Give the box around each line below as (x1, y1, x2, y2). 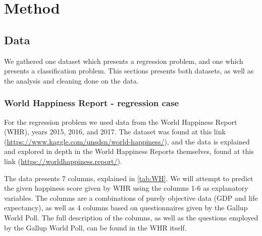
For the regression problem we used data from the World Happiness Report (4, 116, 237, 127)
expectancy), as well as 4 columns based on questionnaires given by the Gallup (4, 202, 248, 213)
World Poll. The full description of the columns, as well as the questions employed (4, 212, 258, 222)
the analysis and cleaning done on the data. (4, 75, 139, 86)
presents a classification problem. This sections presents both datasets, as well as (4, 65, 254, 76)
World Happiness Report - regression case (4, 97, 179, 109)
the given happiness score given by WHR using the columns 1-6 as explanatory (4, 183, 248, 193)
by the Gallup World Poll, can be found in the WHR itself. (4, 222, 187, 232)
